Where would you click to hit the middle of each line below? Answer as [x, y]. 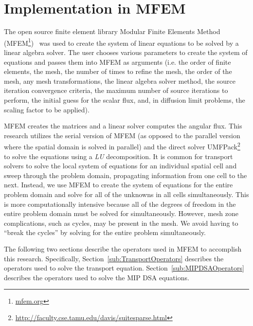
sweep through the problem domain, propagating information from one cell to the [126, 175]
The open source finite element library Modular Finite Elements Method [112, 31]
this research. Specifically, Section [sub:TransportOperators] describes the [114, 258]
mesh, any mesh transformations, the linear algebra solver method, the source [120, 81]
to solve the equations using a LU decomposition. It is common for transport [118, 156]
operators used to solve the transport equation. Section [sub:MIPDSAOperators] [124, 268]
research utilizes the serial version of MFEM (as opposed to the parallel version [122, 135]
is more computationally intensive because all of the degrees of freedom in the [120, 204]
